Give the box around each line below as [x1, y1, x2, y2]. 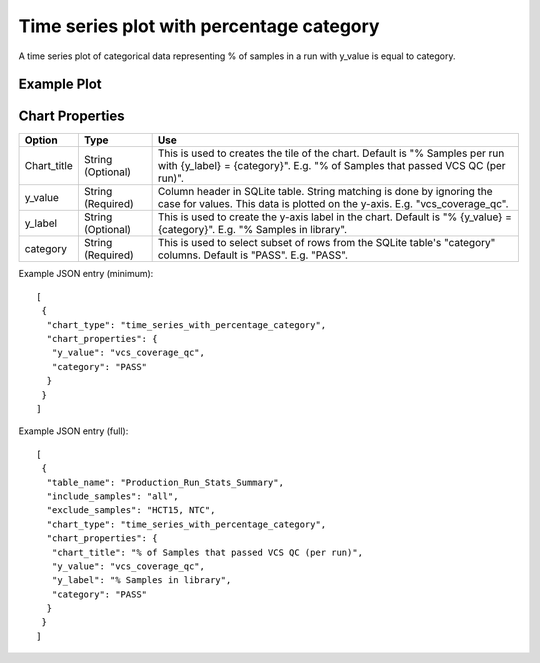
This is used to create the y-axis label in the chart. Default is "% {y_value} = [157, 210, 512, 224]
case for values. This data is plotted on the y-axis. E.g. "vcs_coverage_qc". [157, 197, 509, 211]
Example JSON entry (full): [18, 425, 129, 437]
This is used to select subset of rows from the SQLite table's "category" [157, 236, 496, 250]
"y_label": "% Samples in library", [51, 575, 232, 586]
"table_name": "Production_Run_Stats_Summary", [46, 476, 285, 488]
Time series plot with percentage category [18, 15, 380, 37]
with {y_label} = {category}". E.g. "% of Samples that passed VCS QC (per [157, 159, 506, 173]
